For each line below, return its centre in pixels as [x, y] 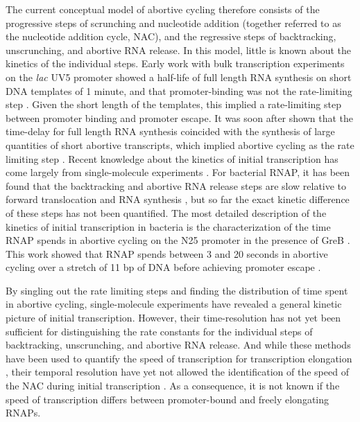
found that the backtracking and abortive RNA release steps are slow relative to [176, 185]
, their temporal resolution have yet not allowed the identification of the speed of [177, 372]
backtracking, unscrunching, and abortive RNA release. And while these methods [178, 345]
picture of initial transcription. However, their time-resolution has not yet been [173, 318]
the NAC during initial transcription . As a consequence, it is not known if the [173, 386]
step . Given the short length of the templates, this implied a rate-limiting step [173, 104]
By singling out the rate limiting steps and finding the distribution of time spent [177, 290]
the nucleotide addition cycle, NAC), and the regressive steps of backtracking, [171, 36]
